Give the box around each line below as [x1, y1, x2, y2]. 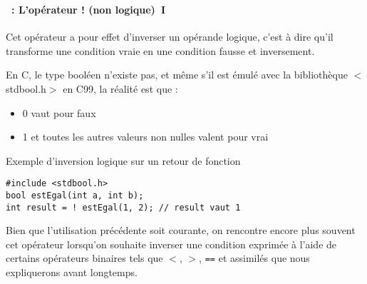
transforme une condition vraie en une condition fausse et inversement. [6, 43, 315, 58]
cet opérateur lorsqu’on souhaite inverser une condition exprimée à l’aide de [6, 236, 337, 251]
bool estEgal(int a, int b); [6, 190, 144, 201]
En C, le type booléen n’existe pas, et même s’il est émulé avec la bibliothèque [6, 67, 348, 82]
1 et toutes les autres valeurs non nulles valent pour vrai [22, 129, 269, 144]
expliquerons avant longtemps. [6, 265, 138, 280]
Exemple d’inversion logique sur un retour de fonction [6, 153, 241, 168]
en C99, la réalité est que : [63, 81, 178, 96]
